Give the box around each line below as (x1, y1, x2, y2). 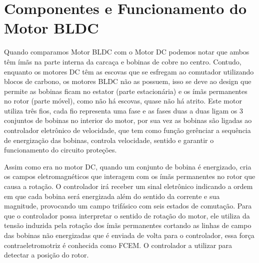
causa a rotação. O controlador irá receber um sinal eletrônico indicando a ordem (4, 181, 253, 191)
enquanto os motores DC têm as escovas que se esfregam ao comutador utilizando (4, 66, 254, 76)
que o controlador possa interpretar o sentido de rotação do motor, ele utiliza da (4, 210, 250, 220)
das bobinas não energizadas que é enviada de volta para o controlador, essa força (4, 230, 254, 240)
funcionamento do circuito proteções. (4, 144, 117, 155)
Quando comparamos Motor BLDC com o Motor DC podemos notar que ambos (4, 46, 249, 57)
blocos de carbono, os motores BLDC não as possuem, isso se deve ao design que (4, 76, 251, 86)
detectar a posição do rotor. (4, 249, 89, 260)
